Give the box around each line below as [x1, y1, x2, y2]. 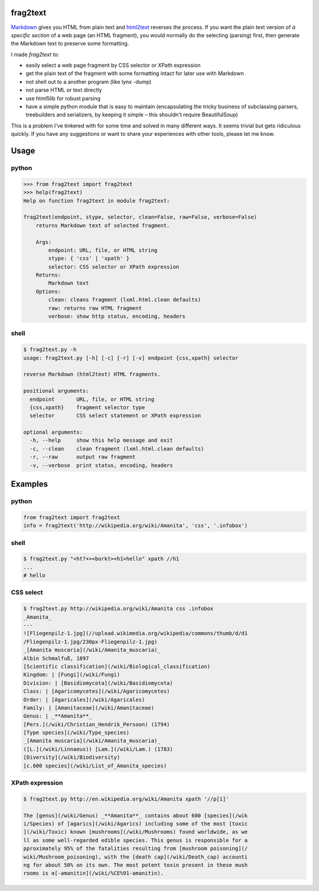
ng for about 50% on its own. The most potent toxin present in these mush [23, 861, 248, 868]
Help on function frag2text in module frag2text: [23, 197, 170, 204]
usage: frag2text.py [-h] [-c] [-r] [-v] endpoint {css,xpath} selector [23, 354, 239, 361]
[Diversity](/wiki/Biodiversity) [23, 754, 121, 761]
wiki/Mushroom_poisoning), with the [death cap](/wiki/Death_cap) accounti [23, 853, 248, 860]
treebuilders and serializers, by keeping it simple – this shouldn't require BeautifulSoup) [25, 111, 239, 118]
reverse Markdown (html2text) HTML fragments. [23, 371, 161, 378]
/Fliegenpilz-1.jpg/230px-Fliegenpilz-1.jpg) [23, 638, 158, 645]
